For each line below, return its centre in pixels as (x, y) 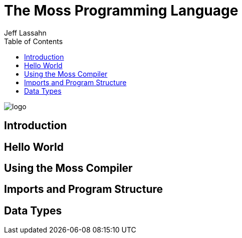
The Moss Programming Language (121, 11)
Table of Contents (34, 41)
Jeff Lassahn (25, 33)
